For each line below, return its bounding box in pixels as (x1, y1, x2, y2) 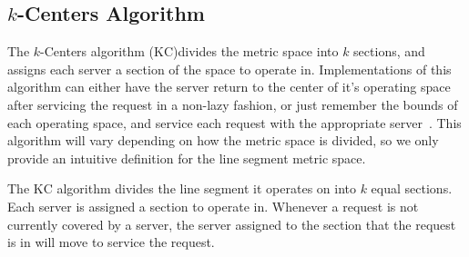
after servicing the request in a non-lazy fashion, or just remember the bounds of (7, 94, 458, 114)
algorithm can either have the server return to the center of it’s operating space (7, 77, 451, 96)
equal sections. (371, 179, 453, 198)
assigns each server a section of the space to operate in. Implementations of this (7, 59, 452, 78)
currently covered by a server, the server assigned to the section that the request (7, 214, 456, 233)
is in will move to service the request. (7, 232, 215, 252)
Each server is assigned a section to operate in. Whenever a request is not (7, 196, 419, 215)
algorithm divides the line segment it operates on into (56, 179, 356, 198)
